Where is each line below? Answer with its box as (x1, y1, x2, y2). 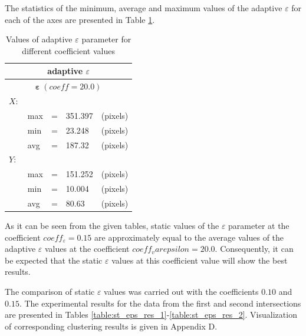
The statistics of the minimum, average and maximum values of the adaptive (5, 2, 282, 14)
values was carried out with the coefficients (104, 285, 259, 298)
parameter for (81, 33, 131, 45)
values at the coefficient (44, 242, 130, 255)
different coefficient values (22, 44, 115, 56)
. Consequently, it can (215, 242, 294, 255)
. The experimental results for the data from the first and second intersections (19, 297, 301, 309)
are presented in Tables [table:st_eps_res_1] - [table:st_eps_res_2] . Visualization (5, 308, 297, 321)
